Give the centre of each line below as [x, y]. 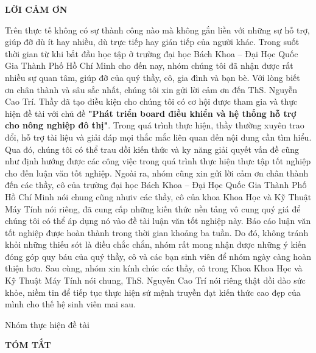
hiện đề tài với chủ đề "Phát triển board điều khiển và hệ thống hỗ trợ [151, 113]
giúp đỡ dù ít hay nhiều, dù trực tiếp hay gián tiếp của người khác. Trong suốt [152, 42]
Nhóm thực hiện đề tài [47, 324]
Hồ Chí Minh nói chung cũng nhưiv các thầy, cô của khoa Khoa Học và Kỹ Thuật [158, 196]
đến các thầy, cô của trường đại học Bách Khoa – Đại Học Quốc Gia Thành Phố [156, 185]
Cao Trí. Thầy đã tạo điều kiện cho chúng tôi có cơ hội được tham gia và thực [151, 101]
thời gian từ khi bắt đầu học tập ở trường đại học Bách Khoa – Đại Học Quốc [152, 53]
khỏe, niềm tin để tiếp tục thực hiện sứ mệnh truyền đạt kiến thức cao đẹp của [153, 292]
